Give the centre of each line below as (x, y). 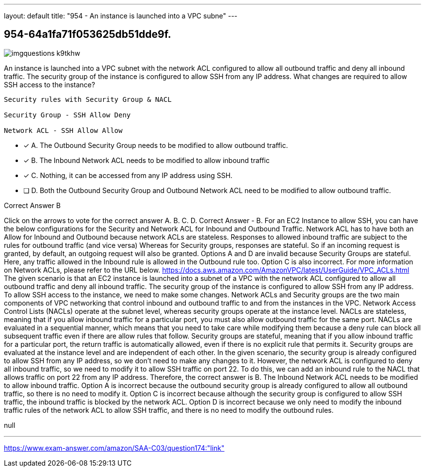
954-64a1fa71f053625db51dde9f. (88, 34)
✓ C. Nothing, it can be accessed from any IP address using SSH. (128, 175)
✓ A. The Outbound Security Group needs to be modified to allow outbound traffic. (156, 145)
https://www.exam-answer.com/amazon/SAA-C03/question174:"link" (114, 448)
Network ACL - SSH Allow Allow (63, 130)
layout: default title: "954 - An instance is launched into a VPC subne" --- (121, 16)
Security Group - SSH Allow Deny (67, 115)
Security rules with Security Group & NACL (88, 99)
